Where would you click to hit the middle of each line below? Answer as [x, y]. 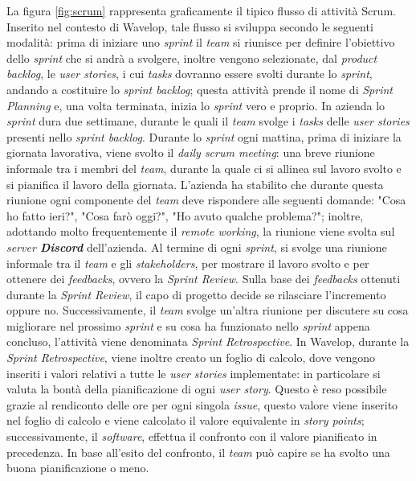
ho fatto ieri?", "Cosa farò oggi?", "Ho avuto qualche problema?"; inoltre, [185, 215]
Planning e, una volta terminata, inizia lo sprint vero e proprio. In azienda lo [196, 105]
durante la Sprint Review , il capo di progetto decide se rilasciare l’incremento [196, 294]
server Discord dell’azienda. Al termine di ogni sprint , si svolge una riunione [197, 247]
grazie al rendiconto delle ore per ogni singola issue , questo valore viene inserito [202, 404]
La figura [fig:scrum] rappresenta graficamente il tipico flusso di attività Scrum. [201, 10]
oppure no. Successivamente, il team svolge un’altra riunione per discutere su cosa [208, 310]
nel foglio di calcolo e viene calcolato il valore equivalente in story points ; [186, 420]
